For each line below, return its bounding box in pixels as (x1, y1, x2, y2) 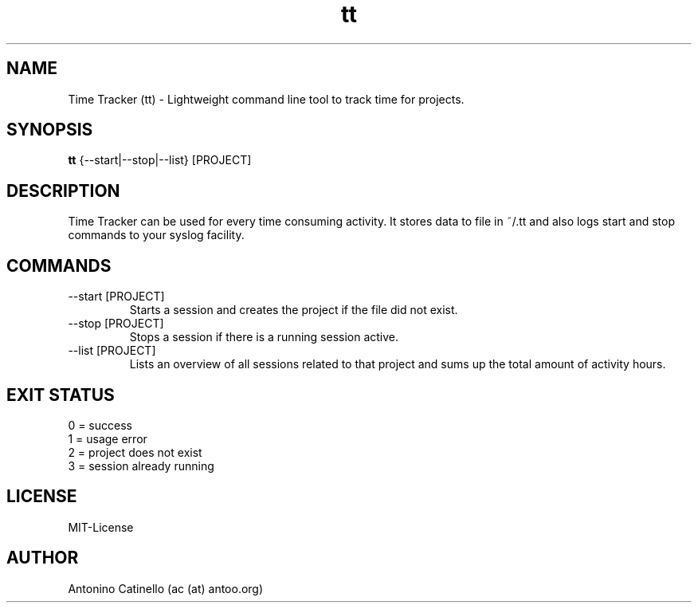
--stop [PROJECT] (68, 316, 164, 331)
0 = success (68, 418, 132, 432)
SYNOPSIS (6, 120, 93, 140)
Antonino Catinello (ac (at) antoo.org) (68, 581, 264, 595)
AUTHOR (6, 548, 79, 568)
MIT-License (68, 520, 134, 534)
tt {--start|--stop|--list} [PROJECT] (68, 153, 252, 167)
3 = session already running (68, 458, 214, 473)
